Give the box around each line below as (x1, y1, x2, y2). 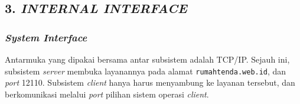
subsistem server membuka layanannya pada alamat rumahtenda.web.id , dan (5, 64, 286, 77)
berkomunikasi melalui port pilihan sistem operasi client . (5, 87, 209, 100)
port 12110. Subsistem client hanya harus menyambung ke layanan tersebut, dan (5, 76, 295, 89)
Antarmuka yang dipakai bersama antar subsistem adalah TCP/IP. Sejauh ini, (5, 53, 290, 65)
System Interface (5, 30, 87, 44)
